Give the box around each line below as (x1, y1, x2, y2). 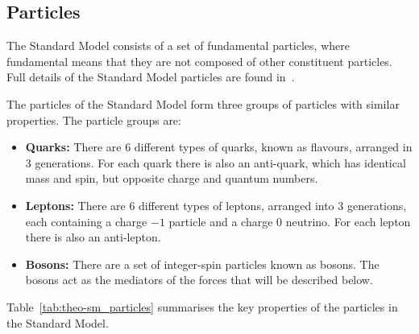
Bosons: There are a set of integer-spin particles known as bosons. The (25, 255, 380, 272)
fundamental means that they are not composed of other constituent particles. (6, 52, 392, 69)
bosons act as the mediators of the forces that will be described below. (25, 271, 373, 288)
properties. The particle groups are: (6, 111, 181, 128)
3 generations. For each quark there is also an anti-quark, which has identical (25, 154, 406, 171)
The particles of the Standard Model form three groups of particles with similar (6, 95, 400, 112)
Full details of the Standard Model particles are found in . (6, 68, 295, 85)
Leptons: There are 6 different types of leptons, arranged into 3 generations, (25, 196, 407, 213)
